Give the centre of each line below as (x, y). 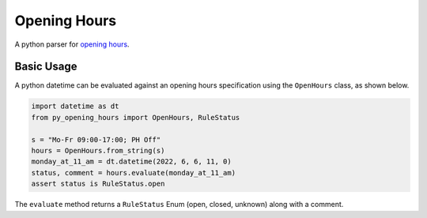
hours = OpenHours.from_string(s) (98, 150)
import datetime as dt (75, 106)
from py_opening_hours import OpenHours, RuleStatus (136, 117)
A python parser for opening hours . (72, 44)
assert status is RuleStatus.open (98, 184)
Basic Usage (46, 67)
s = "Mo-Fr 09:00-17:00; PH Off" (96, 139)
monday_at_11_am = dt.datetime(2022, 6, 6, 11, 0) (132, 162)
